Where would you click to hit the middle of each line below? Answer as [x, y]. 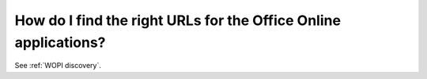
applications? [60, 42]
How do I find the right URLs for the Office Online [178, 20]
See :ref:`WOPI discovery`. [58, 66]
